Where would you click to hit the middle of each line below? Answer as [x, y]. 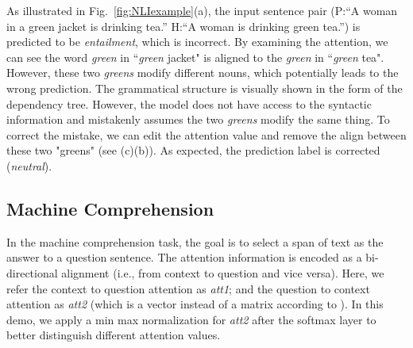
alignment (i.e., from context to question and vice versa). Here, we [223, 272]
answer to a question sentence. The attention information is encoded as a [184, 257]
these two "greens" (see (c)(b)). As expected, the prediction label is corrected [193, 150]
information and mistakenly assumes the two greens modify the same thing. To [198, 119]
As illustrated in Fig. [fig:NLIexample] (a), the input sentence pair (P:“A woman [202, 10]
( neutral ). [29, 165]
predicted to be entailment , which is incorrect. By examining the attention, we [197, 42]
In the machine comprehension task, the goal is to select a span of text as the [195, 241]
